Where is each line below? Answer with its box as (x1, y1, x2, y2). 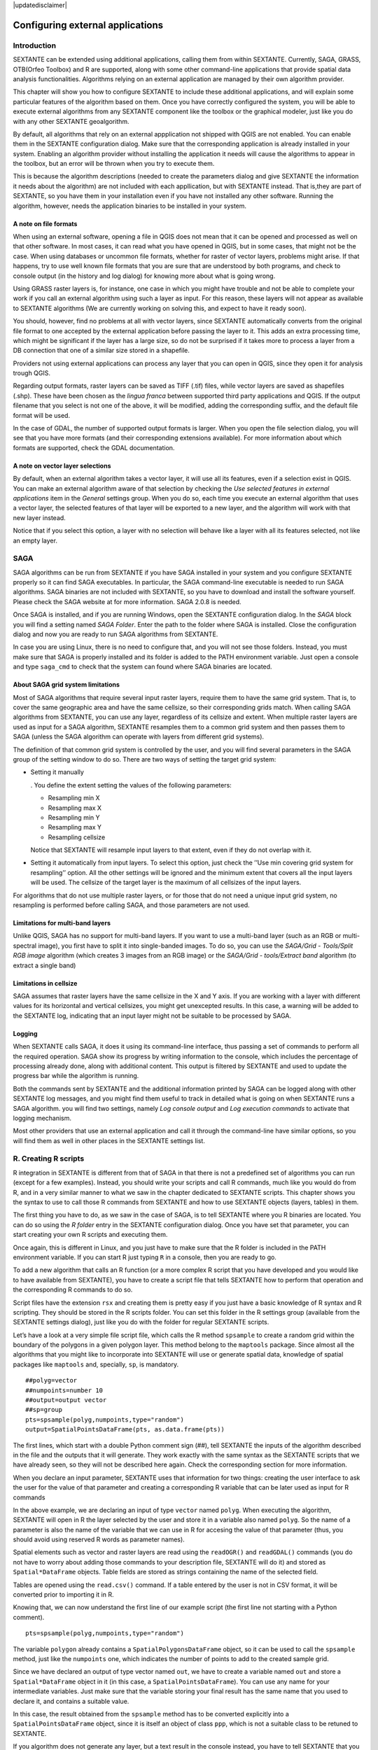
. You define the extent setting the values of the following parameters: (30, 780, 232, 789)
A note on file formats (13, 219, 78, 227)
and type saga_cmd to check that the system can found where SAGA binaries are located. (13, 662, 272, 671)
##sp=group (25, 1406, 63, 1414)
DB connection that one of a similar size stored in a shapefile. (13, 346, 190, 355)
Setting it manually (30, 768, 84, 776)
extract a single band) (13, 961, 76, 969)
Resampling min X (48, 794, 101, 802)
